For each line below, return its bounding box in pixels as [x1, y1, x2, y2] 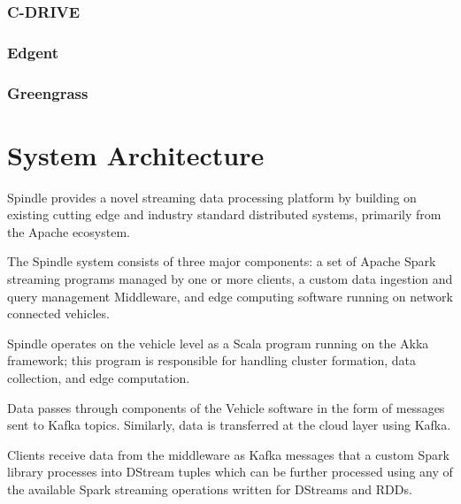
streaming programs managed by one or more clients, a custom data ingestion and [7, 270, 453, 288]
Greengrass [7, 81, 88, 103]
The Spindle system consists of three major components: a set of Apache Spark [7, 252, 436, 271]
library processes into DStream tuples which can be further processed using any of [7, 462, 453, 481]
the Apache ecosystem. [7, 222, 130, 241]
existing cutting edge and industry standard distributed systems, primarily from [7, 205, 442, 224]
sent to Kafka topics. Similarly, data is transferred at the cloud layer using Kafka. [7, 416, 451, 434]
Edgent [7, 41, 59, 63]
